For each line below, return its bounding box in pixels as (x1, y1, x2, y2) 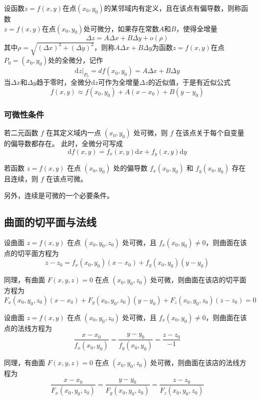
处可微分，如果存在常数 (83, 23, 159, 33)
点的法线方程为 (4, 323, 52, 333)
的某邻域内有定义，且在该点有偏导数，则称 (104, 3, 241, 13)
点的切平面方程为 (4, 248, 59, 258)
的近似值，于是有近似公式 (148, 77, 231, 87)
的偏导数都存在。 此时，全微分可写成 (4, 138, 123, 149)
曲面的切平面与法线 (4, 214, 96, 229)
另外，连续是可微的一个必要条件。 (4, 190, 114, 200)
